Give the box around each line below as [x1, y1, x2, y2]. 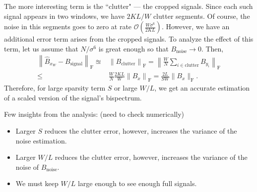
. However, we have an [161, 21, 230, 32]
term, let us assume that [4, 43, 78, 53]
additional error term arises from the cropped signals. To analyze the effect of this [4, 34, 254, 44]
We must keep [15, 178, 59, 189]
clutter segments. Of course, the [153, 10, 250, 21]
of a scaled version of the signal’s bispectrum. [4, 92, 142, 102]
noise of [15, 161, 39, 172]
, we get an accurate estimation [154, 83, 250, 93]
